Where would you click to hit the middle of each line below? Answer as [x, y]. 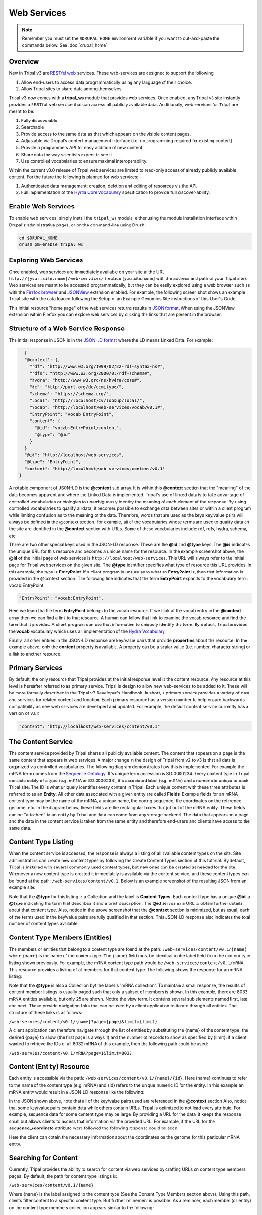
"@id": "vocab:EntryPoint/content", [78, 428]
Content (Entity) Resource [49, 1067]
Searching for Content [43, 1157]
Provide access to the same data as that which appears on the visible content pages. [106, 134]
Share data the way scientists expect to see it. [67, 154]
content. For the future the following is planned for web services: [74, 177]
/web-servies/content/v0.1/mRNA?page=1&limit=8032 [70, 1053]
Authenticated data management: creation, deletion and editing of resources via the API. [109, 186]
